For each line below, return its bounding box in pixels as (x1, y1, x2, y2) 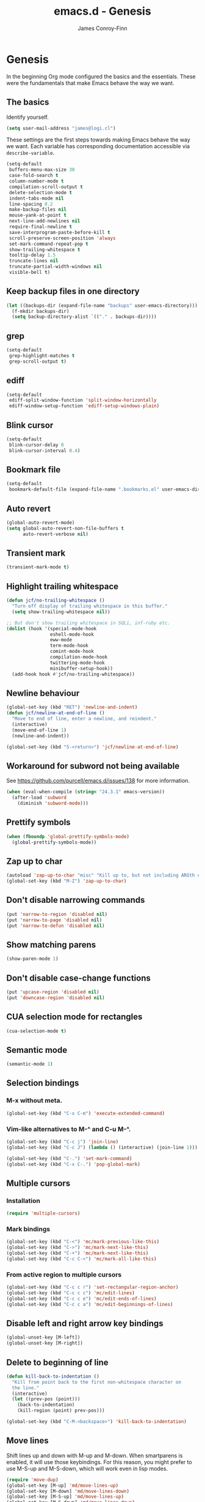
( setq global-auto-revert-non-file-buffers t (6, 525, 124, 531)
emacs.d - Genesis (54, 4, 151, 18)
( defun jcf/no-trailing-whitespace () (6, 597, 105, 604)
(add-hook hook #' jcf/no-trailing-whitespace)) (12, 671, 135, 677)
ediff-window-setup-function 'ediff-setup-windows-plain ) (9, 403, 160, 409)
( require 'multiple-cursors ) (6, 1210, 81, 1217)
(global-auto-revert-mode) (6, 519, 75, 526)
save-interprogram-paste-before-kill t (9, 229, 111, 235)
